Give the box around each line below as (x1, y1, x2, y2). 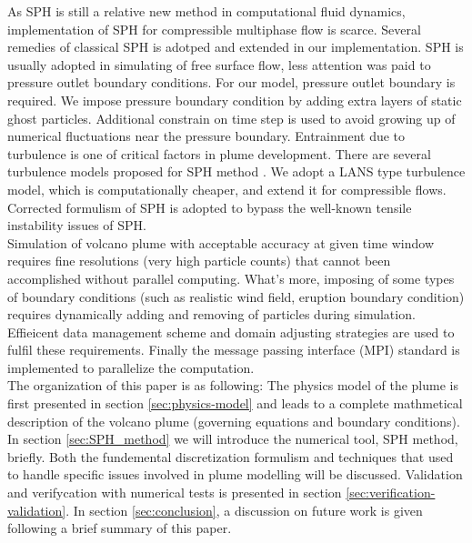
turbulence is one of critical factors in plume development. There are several (7, 144, 431, 163)
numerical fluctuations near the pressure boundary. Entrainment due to (7, 126, 406, 146)
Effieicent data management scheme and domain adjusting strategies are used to (7, 322, 455, 341)
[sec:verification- (346, 483, 436, 502)
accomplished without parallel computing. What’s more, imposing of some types (7, 268, 455, 287)
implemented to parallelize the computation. (7, 357, 255, 377)
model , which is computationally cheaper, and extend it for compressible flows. (7, 179, 447, 198)
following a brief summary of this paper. (7, 518, 232, 538)
